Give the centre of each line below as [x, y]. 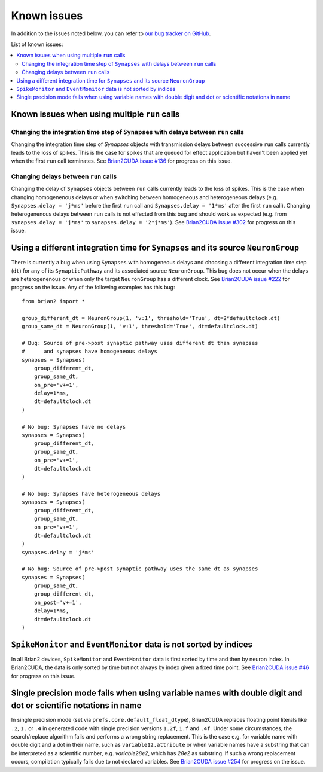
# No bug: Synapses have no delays [74, 427]
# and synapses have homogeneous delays [90, 352]
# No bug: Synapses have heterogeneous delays [91, 494]
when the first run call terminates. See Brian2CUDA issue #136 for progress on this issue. [122, 161]
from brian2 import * [53, 301]
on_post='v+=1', [58, 602]
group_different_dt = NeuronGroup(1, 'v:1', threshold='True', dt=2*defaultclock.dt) [151, 318]
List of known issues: [37, 44]
